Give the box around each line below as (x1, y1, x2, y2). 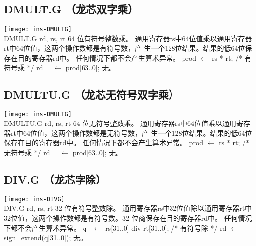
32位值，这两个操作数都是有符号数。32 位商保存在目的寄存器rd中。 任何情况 (4, 212, 252, 223)
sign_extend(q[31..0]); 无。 (4, 232, 87, 243)
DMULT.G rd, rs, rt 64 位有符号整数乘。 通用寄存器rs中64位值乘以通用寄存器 (4, 33, 252, 43)
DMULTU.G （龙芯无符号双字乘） (4, 86, 179, 102)
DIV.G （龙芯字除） (4, 171, 106, 186)
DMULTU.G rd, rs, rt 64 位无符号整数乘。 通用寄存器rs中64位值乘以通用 (4, 118, 237, 128)
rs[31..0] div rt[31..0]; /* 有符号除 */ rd (105, 222, 227, 233)
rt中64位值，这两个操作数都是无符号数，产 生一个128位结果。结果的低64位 (10, 127, 252, 138)
